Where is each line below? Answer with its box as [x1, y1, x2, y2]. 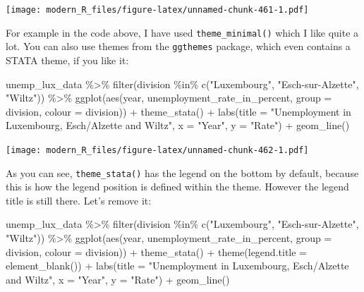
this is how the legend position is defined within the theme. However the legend [6, 179, 349, 194]
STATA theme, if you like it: [6, 52, 129, 67]
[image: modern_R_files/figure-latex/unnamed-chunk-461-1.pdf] [6, 5, 309, 15]
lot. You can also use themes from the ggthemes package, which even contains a [6, 39, 351, 54]
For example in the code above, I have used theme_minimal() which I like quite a [6, 25, 359, 39]
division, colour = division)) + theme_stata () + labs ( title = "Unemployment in [6, 104, 351, 118]
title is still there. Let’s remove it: [6, 193, 152, 207]
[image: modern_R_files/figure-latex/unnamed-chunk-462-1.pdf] [6, 145, 309, 155]
